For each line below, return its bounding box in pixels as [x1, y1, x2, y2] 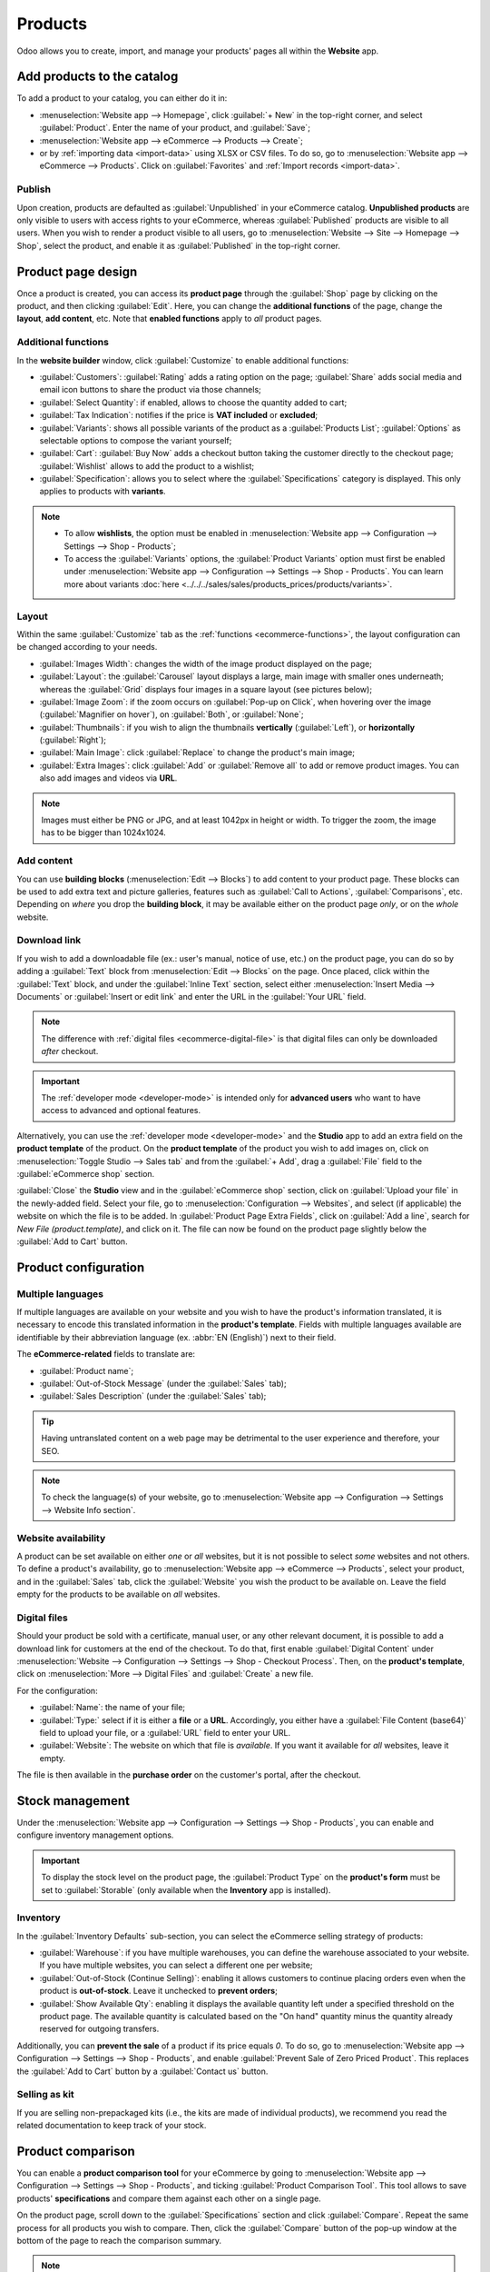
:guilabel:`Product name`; [39, 1365, 134, 1376]
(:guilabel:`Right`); [39, 734, 107, 745]
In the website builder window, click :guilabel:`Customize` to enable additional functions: [16, 354, 349, 365]
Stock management [16, 1793, 131, 1809]
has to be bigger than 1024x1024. [41, 827, 167, 838]
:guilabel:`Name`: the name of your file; [39, 1702, 186, 1713]
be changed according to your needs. [16, 642, 158, 653]
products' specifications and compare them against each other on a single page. [16, 2193, 321, 2204]
